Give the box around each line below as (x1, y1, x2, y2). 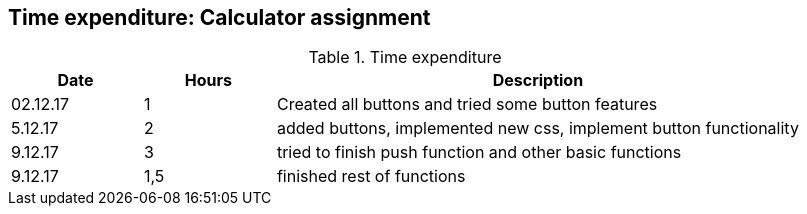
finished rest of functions (276, 166, 466, 187)
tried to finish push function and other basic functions (276, 142, 682, 163)
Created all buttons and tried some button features (276, 94, 658, 115)
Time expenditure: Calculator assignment (8, 5, 431, 30)
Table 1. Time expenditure (308, 47, 502, 68)
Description (492, 70, 584, 91)
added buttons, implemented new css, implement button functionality (276, 118, 799, 139)
